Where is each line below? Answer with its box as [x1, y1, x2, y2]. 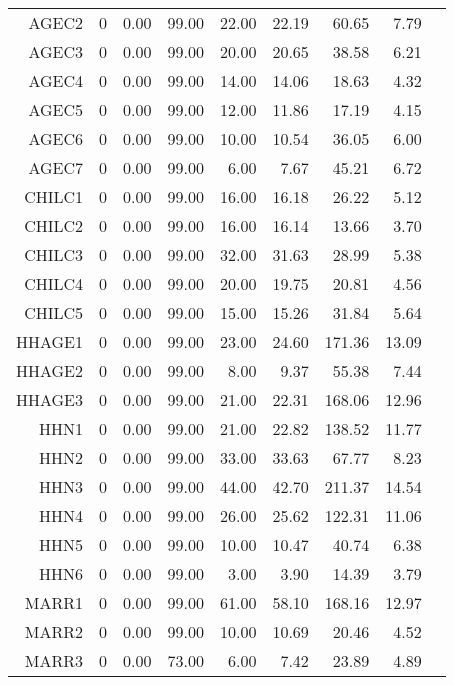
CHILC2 [24, 214, 84, 237]
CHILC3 [24, 243, 84, 266]
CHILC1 [24, 185, 84, 208]
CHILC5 [24, 301, 84, 324]
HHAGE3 [16, 388, 84, 411]
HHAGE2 [16, 359, 84, 382]
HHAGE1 [16, 330, 84, 353]
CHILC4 [24, 272, 84, 295]
